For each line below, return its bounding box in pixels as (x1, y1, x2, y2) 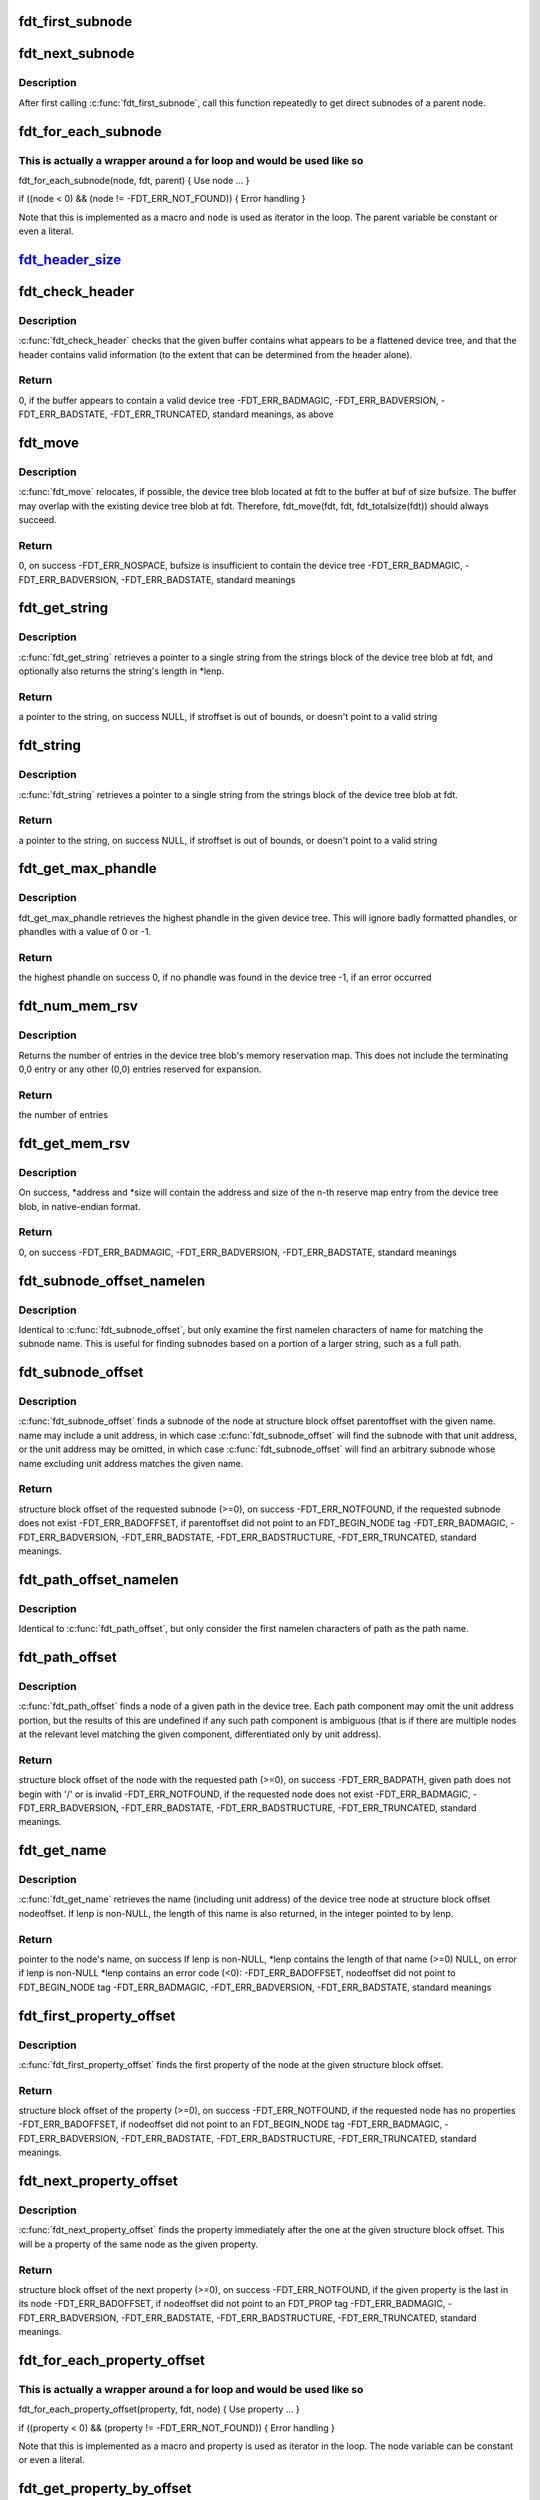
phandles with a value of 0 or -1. (18, 926, 152, 938)
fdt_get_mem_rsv (18, 1135, 130, 1152)
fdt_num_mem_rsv (18, 998, 139, 1015)
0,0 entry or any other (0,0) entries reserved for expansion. (18, 1063, 262, 1075)
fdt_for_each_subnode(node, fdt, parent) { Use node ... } (18, 174, 250, 186)
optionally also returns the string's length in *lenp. (18, 665, 225, 677)
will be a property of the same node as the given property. (18, 2238, 259, 2250)
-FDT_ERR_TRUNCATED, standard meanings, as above (109, 408, 334, 420)
